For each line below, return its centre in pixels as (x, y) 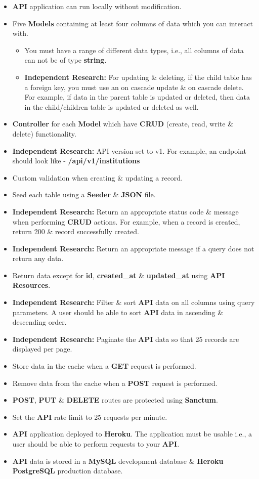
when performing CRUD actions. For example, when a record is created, (126, 221)
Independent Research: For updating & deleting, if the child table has (138, 77)
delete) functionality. (44, 133)
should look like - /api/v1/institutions (76, 161)
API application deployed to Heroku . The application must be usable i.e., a (132, 434)
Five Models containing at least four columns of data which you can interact (133, 23)
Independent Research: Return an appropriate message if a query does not (133, 248)
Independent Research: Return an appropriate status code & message (125, 211)
